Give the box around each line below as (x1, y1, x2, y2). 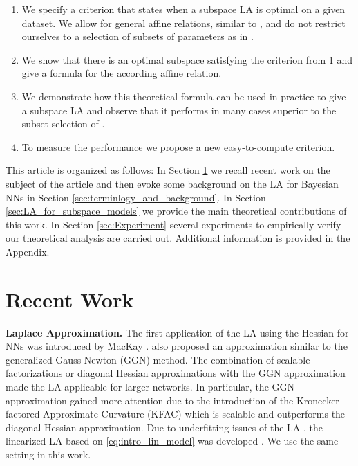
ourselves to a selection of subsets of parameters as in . (21, 29, 254, 44)
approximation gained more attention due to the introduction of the (6, 393, 294, 407)
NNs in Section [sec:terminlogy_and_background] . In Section (6, 190, 266, 204)
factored (6, 406, 40, 421)
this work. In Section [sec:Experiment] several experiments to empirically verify (6, 217, 341, 231)
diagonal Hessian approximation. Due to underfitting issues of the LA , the (6, 420, 323, 434)
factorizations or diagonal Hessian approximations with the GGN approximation (6, 366, 346, 380)
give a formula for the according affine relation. (21, 66, 222, 80)
